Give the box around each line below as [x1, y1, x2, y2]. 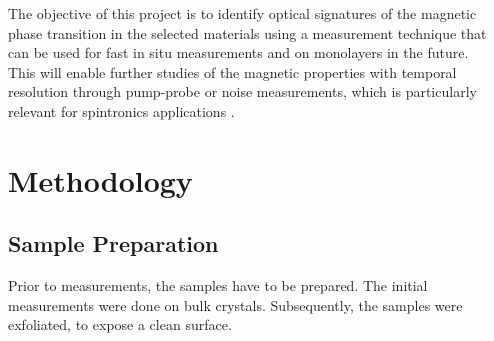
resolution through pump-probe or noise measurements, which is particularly [8, 81, 477, 102]
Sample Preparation [8, 228, 219, 259]
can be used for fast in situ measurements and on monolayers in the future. [8, 42, 469, 63]
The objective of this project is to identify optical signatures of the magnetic [8, 3, 477, 23]
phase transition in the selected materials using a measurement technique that [8, 22, 487, 43]
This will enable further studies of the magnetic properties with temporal [8, 61, 457, 82]
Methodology [8, 159, 193, 200]
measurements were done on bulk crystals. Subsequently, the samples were [8, 294, 463, 315]
